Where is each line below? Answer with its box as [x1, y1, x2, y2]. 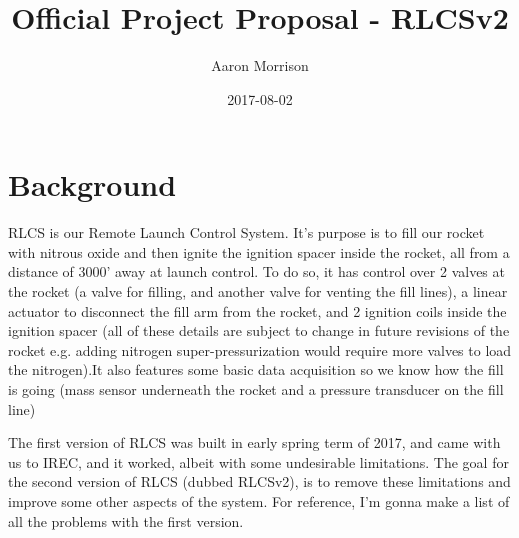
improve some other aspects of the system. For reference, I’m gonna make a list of [8, 490, 510, 511]
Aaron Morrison [211, 55, 309, 76]
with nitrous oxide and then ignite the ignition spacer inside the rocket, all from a [8, 241, 510, 262]
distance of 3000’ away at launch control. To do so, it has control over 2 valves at [8, 261, 505, 282]
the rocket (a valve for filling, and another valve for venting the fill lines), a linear [8, 281, 508, 302]
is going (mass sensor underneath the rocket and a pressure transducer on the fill [8, 379, 504, 399]
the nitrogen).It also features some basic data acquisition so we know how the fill [8, 359, 504, 380]
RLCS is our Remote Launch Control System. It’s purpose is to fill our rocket [8, 222, 485, 243]
